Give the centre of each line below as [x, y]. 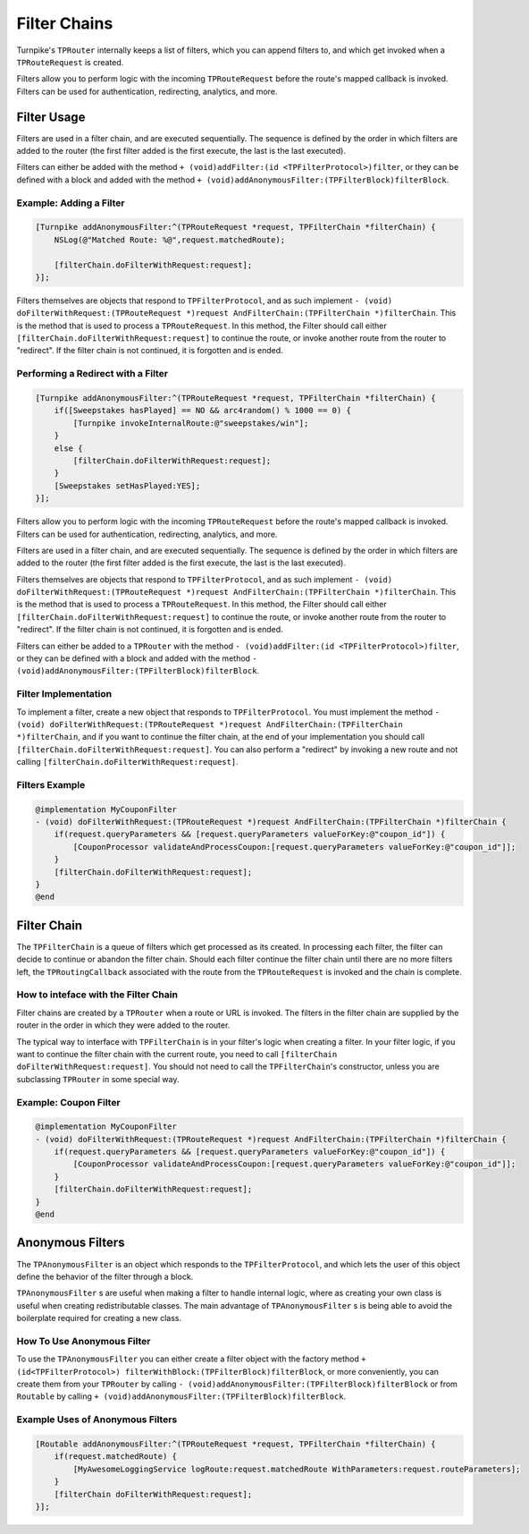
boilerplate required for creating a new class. [99, 1318]
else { [68, 448]
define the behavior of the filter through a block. [105, 1276]
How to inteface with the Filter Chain [97, 995]
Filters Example [51, 784]
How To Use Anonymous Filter [84, 1341]
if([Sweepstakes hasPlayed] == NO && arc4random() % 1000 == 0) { [203, 411]
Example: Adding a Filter [71, 203]
